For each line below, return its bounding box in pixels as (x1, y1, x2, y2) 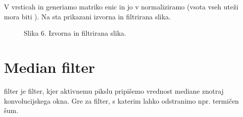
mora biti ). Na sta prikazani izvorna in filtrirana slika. (4, 11, 171, 21)
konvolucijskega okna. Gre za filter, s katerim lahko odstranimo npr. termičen (4, 95, 239, 106)
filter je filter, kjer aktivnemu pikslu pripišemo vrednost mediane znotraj (4, 85, 224, 96)
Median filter (4, 57, 95, 77)
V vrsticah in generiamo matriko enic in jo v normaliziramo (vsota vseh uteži (4, 1, 239, 11)
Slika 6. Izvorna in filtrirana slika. (24, 28, 126, 38)
